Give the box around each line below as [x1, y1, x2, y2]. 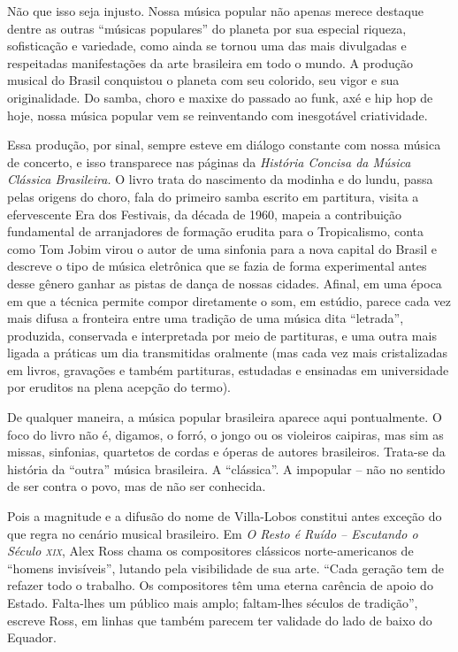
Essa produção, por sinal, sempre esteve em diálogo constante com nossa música [7, 135, 441, 154]
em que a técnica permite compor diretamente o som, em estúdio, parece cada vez [7, 291, 451, 310]
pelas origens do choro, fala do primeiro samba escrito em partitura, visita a [7, 187, 419, 205]
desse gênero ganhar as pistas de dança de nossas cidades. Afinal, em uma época [7, 273, 442, 292]
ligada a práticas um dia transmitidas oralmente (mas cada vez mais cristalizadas [7, 343, 448, 362]
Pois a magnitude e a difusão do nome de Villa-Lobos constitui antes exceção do [7, 507, 442, 525]
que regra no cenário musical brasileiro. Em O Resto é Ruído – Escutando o [7, 524, 418, 542]
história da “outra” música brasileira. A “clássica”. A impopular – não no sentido [7, 459, 446, 478]
